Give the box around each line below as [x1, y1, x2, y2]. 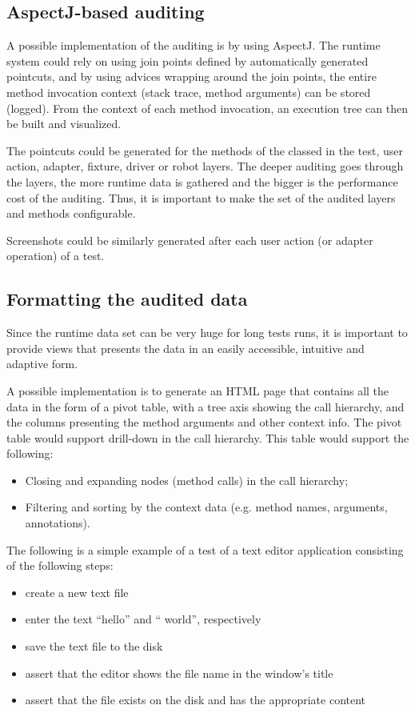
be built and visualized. [6, 115, 122, 132]
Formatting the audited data [6, 286, 248, 311]
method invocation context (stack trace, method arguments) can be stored [6, 83, 371, 100]
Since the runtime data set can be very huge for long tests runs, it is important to [6, 324, 408, 341]
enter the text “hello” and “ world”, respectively [25, 611, 261, 627]
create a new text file [25, 583, 129, 600]
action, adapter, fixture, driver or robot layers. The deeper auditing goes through [6, 158, 404, 174]
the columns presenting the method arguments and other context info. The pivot [6, 414, 402, 431]
